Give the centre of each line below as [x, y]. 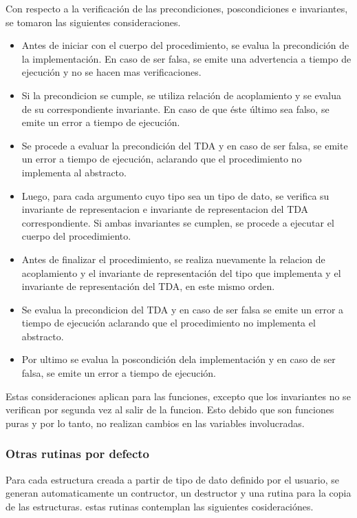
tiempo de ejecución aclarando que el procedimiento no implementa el [169, 323]
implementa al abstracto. [74, 172]
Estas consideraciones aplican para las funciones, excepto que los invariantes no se [178, 396]
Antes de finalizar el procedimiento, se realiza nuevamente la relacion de [173, 259]
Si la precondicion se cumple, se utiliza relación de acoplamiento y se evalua [182, 95]
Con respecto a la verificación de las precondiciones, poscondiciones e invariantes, [177, 8]
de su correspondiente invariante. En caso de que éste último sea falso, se [175, 108]
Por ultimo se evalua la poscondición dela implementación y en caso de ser [178, 359]
